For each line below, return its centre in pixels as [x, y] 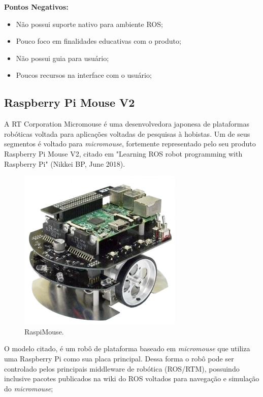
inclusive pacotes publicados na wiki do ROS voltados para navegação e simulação [132, 378]
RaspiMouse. [44, 331]
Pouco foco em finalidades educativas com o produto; [98, 41]
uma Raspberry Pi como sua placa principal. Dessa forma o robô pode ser [119, 358]
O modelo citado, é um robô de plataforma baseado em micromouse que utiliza [127, 348]
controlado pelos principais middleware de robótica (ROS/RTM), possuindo [122, 368]
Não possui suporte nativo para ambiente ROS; [89, 24]
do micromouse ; [29, 388]
